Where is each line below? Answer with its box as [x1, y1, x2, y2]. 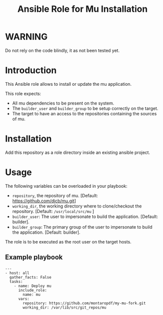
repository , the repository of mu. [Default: [12, 192, 98, 198]
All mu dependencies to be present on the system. [12, 100, 114, 106]
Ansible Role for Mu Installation [17, 3, 148, 15]
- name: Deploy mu [14, 283, 52, 288]
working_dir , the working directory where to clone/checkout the [12, 203, 142, 209]
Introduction [5, 65, 57, 76]
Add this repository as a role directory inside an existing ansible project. [5, 149, 150, 155]
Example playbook [5, 253, 63, 262]
